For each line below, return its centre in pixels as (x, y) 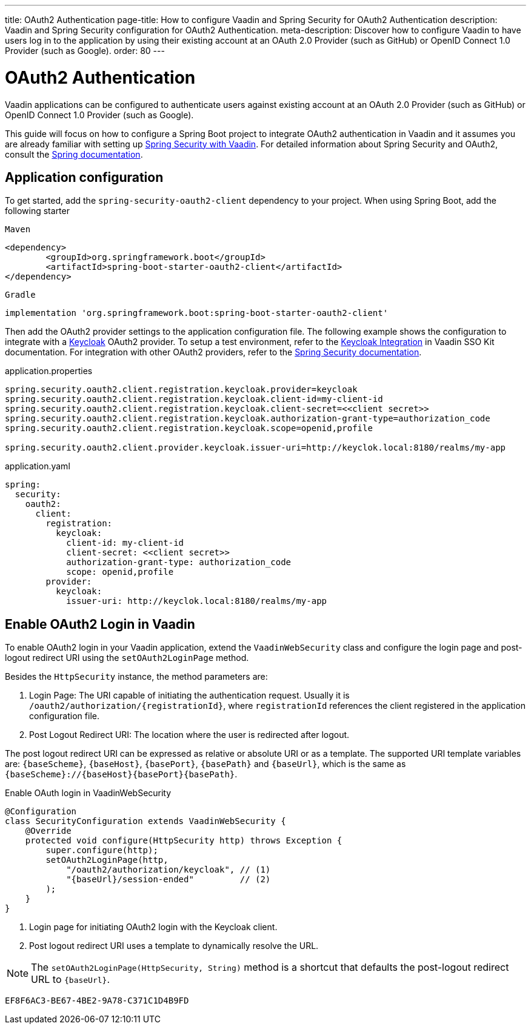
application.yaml (38, 466)
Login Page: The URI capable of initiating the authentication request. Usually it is (189, 695)
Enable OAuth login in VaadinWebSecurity (88, 793)
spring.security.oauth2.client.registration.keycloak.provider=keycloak (181, 390)
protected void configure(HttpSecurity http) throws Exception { (184, 841)
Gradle (20, 295)
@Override (48, 831)
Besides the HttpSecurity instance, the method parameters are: (136, 677)
